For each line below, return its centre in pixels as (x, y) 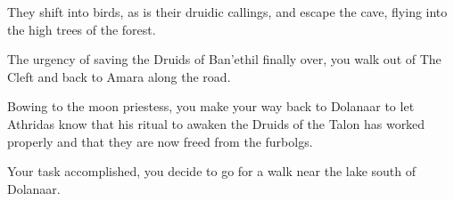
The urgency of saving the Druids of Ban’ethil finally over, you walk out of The (224, 59)
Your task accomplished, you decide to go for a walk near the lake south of (212, 171)
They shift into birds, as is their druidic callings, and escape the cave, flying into (227, 12)
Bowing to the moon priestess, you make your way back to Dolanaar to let (211, 106)
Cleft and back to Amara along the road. (119, 76)
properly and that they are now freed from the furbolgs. (160, 141)
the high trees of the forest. (82, 29)
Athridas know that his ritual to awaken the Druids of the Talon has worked (216, 123)
